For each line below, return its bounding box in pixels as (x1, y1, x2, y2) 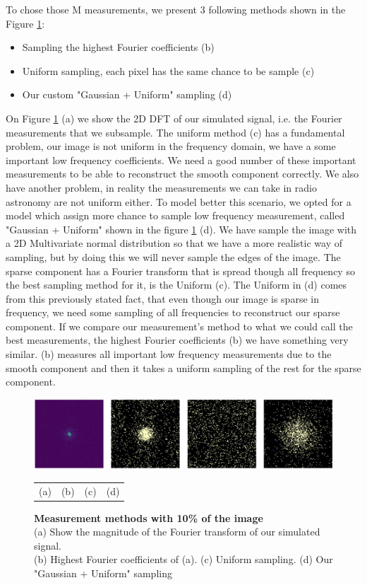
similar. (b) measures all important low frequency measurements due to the (6, 347, 332, 361)
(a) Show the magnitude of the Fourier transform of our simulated (34, 524, 320, 539)
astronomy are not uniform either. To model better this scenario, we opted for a (6, 194, 351, 209)
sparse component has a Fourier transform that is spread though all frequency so (6, 263, 355, 278)
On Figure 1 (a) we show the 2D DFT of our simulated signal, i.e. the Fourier (6, 110, 342, 125)
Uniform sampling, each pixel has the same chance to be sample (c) (22, 63, 315, 78)
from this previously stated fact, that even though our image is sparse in (6, 291, 319, 306)
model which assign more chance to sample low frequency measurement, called (6, 208, 345, 223)
